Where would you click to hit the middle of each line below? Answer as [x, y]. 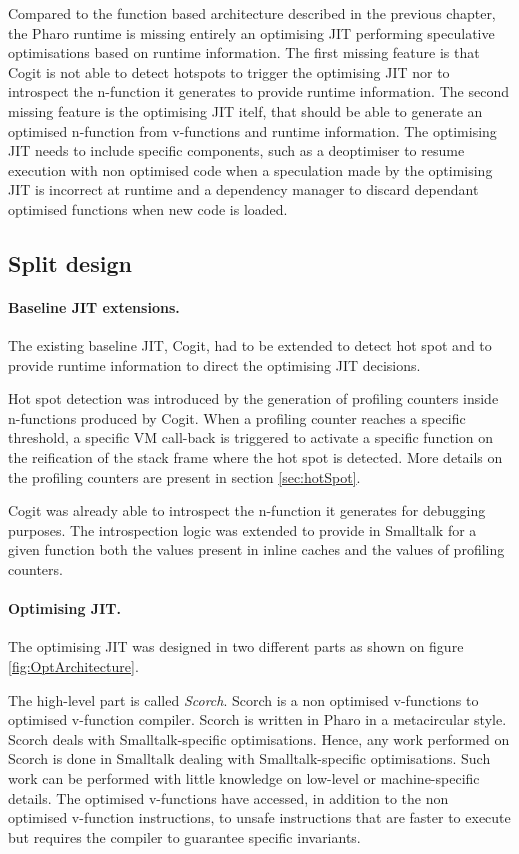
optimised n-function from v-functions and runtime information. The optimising [252, 130]
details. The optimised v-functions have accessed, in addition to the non [228, 797]
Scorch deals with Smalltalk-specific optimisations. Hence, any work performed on [259, 738]
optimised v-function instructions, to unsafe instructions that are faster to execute [259, 817]
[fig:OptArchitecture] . [73, 666]
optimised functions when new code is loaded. [148, 208]
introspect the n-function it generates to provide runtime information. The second [258, 91]
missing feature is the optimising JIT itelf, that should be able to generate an [245, 110]
